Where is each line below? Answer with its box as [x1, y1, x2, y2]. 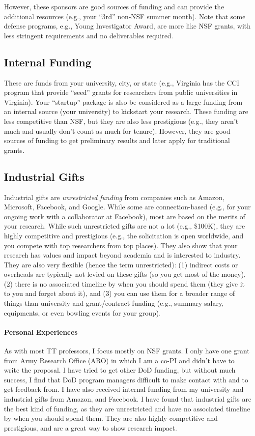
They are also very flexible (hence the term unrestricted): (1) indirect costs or [4, 259, 238, 269]
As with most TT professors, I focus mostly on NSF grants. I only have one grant [4, 346, 250, 356]
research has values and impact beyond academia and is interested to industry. [4, 250, 241, 260]
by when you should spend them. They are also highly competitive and [4, 413, 218, 423]
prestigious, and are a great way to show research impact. [4, 422, 177, 433]
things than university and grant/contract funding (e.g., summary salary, [4, 298, 224, 308]
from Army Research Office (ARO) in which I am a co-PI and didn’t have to [4, 355, 235, 365]
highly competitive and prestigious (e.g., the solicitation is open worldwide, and [4, 230, 244, 240]
